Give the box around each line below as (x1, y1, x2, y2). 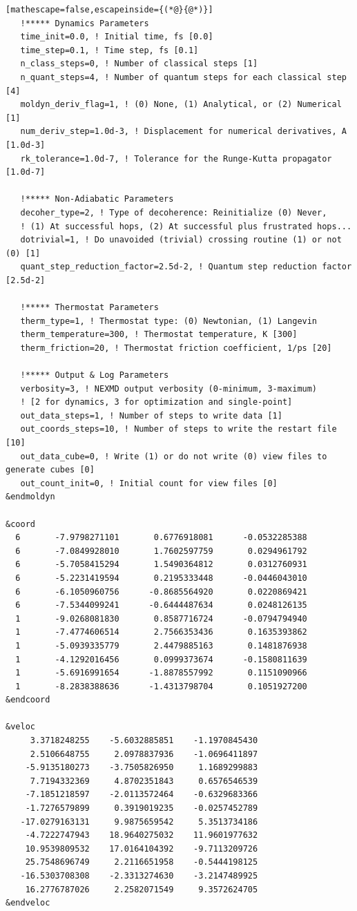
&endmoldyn (6, 492, 55, 502)
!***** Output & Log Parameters (20, 370, 169, 381)
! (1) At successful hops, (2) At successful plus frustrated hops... (20, 221, 352, 231)
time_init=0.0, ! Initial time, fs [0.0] (20, 32, 213, 42)
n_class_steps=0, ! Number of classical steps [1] (20, 59, 258, 69)
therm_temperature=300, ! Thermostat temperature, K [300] (20, 329, 298, 340)
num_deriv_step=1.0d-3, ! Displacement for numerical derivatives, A (20, 126, 347, 137)
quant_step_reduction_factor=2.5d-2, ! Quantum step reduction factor (20, 262, 352, 272)
